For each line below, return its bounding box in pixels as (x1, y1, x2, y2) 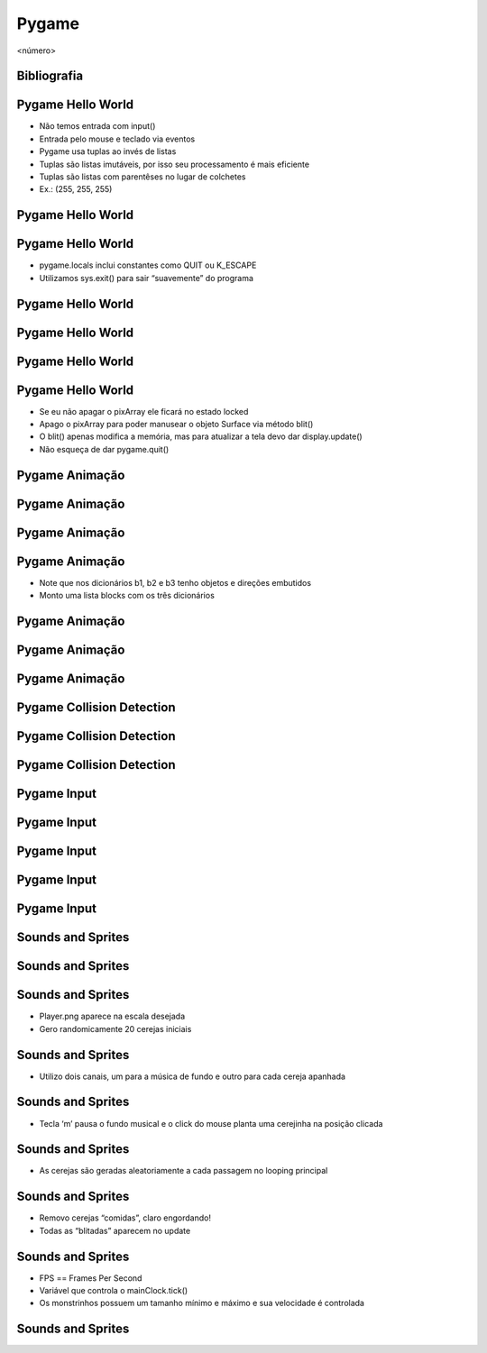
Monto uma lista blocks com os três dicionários (39, 590, 216, 601)
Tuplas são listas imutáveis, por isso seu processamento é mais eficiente (39, 159, 310, 169)
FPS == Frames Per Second (39, 1272, 142, 1284)
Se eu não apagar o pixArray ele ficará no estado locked (39, 406, 249, 416)
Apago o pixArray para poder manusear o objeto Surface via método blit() (39, 419, 314, 430)
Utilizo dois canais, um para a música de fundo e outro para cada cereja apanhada (39, 1071, 346, 1082)
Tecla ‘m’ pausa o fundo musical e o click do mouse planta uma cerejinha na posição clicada (39, 1118, 383, 1129)
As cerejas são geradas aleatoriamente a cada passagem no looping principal (39, 1166, 328, 1176)
